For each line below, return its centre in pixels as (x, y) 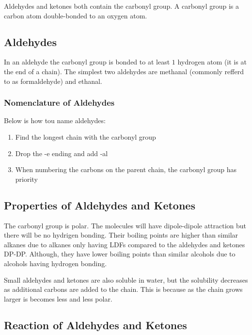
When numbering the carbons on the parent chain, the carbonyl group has (126, 169)
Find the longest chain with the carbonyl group (86, 136)
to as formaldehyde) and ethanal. (53, 81)
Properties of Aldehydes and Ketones (100, 205)
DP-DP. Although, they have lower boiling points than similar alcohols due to (120, 254)
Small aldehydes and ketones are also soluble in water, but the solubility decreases (126, 279)
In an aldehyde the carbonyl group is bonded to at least (87, 62)
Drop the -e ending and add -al (62, 153)
